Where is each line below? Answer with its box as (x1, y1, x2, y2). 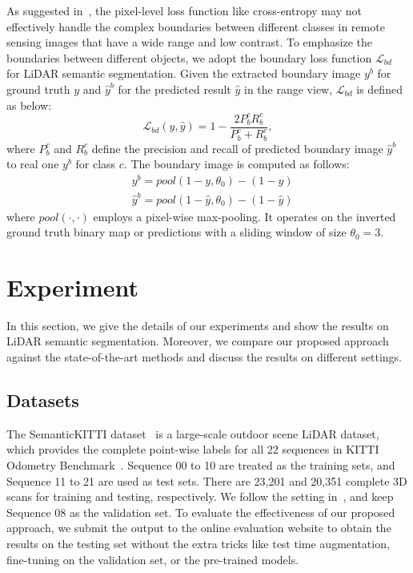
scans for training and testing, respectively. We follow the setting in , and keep (6, 488, 394, 505)
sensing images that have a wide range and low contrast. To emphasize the (6, 34, 372, 50)
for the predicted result (118, 80, 231, 97)
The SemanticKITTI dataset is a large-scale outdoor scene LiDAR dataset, (6, 425, 379, 442)
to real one (6, 155, 59, 172)
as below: (6, 96, 52, 113)
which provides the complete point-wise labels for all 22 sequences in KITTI (6, 441, 379, 458)
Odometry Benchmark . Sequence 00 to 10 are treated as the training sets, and (6, 457, 395, 474)
